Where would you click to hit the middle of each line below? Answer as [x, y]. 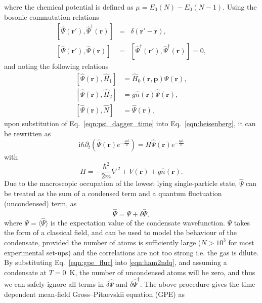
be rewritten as [28, 133]
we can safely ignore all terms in [54, 284]
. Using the [240, 7]
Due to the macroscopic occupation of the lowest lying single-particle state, [121, 183]
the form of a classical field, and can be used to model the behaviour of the [120, 232]
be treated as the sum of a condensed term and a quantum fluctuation [113, 193]
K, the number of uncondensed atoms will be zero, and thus [162, 272]
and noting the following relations [56, 66]
